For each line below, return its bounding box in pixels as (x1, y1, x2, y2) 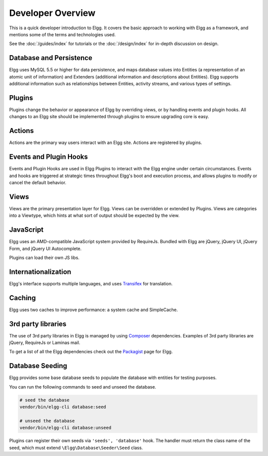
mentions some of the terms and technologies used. (9, 31, 116, 37)
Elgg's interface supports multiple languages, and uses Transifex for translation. (9, 280, 173, 286)
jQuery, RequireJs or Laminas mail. (9, 340, 80, 345)
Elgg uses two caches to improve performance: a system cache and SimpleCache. (9, 307, 178, 313)
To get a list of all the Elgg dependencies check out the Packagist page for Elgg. (9, 349, 173, 355)
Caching (9, 293, 36, 302)
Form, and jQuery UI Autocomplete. (9, 246, 82, 252)
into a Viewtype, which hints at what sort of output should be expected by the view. (9, 212, 180, 218)
